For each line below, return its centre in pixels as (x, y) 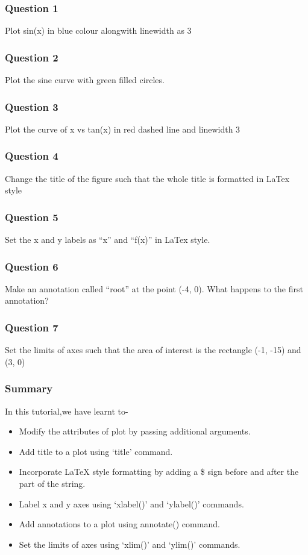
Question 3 (32, 106)
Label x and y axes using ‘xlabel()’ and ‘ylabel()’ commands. (131, 503)
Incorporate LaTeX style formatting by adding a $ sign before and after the (159, 472)
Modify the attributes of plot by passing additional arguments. (135, 431)
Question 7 (32, 327)
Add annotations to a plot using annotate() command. (119, 524)
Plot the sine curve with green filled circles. (85, 80)
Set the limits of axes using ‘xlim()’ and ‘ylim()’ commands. (130, 544)
